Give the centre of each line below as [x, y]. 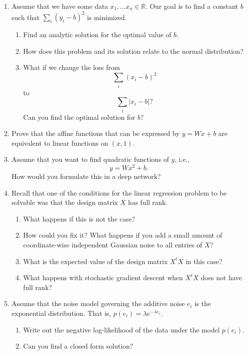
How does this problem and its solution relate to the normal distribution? [133, 51]
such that [26, 17]
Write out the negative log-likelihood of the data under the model [121, 329]
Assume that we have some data [60, 6]
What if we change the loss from [72, 67]
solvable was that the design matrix [65, 202]
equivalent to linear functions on [60, 143]
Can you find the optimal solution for [79, 117]
